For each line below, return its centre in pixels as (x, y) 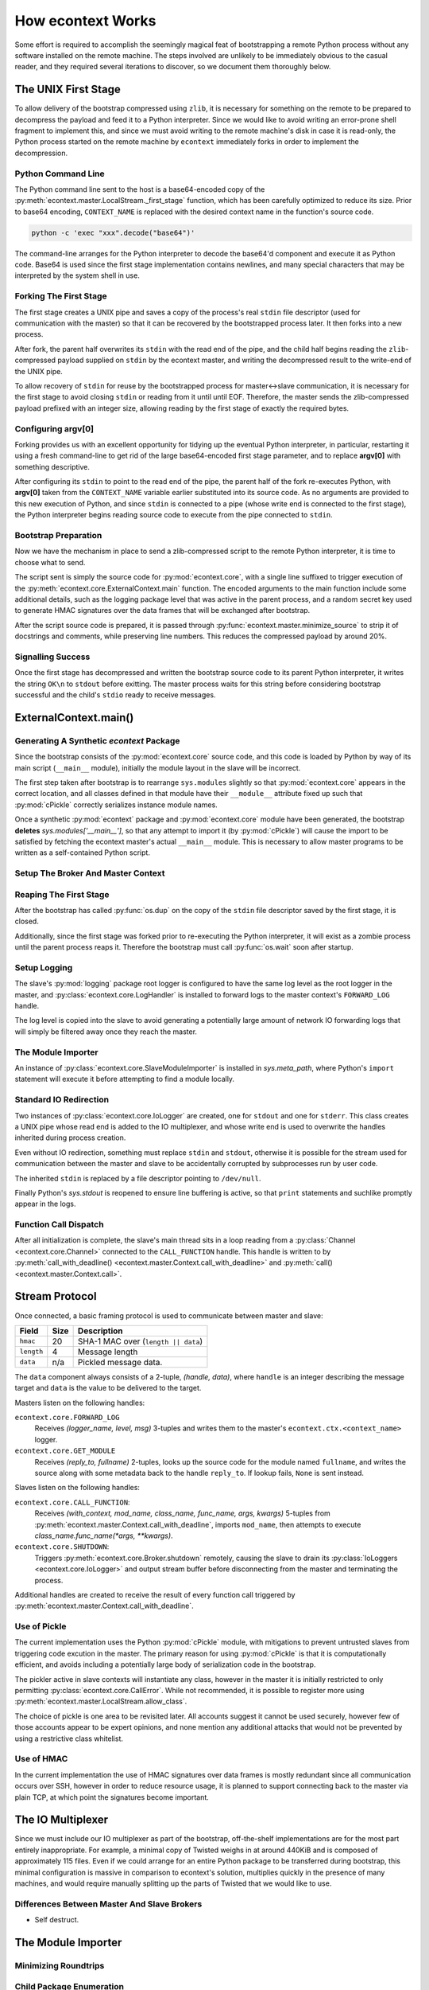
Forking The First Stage (61, 296)
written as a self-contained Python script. (83, 853)
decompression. (41, 153)
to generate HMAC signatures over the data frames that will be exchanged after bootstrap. (162, 611)
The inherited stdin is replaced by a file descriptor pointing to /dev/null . (138, 1178)
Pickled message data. (120, 1362)
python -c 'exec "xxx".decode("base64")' (113, 232)
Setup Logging (44, 967)
